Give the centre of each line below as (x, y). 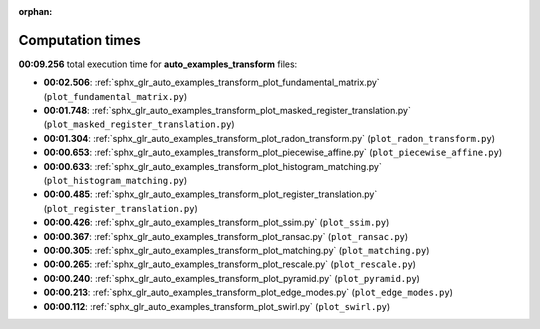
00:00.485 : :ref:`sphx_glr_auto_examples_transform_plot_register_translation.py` (210, 194)
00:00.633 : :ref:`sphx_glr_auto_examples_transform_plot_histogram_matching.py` (212, 166)
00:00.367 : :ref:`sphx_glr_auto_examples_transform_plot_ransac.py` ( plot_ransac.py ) (226, 236)
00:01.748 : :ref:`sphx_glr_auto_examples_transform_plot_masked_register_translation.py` (227, 111)
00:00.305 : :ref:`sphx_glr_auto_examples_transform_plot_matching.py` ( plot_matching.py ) (236, 250)
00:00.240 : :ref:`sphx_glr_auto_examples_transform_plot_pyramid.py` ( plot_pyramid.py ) (231, 278)
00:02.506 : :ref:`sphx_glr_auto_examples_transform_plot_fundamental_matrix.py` (211, 82)
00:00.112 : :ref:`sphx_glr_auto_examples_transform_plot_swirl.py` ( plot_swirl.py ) (217, 306)
